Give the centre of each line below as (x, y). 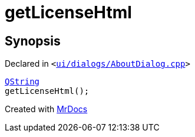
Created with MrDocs (46, 109)
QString (22, 82)
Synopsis (33, 41)
